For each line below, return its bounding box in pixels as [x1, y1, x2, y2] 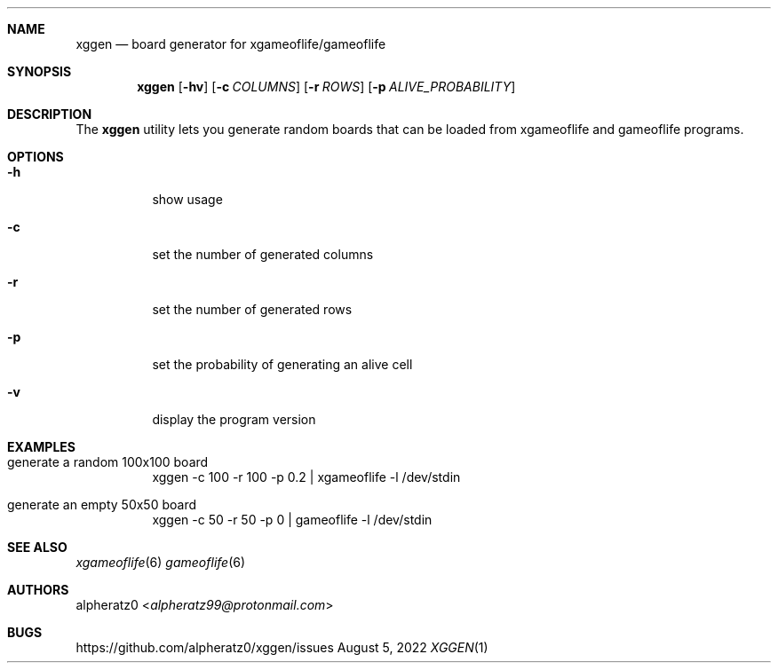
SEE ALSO [7, 540, 67, 555]
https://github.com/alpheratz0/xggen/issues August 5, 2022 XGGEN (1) [75, 640, 488, 655]
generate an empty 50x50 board [7, 497, 197, 512]
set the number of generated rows [152, 302, 353, 317]
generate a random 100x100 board [7, 454, 209, 469]
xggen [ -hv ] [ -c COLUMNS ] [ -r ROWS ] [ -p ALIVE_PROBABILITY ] [137, 79, 516, 94]
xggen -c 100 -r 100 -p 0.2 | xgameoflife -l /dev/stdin [152, 469, 461, 485]
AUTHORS [7, 582, 69, 597]
